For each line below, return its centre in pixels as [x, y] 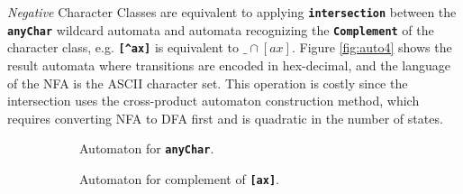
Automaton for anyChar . [147, 148]
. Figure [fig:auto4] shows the [372, 47]
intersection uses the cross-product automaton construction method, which [213, 101]
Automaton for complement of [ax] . [179, 179]
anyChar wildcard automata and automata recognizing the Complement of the [221, 29]
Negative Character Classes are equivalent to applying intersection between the [232, 12]
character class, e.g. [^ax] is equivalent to [123, 47]
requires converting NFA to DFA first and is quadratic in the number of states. [225, 118]
